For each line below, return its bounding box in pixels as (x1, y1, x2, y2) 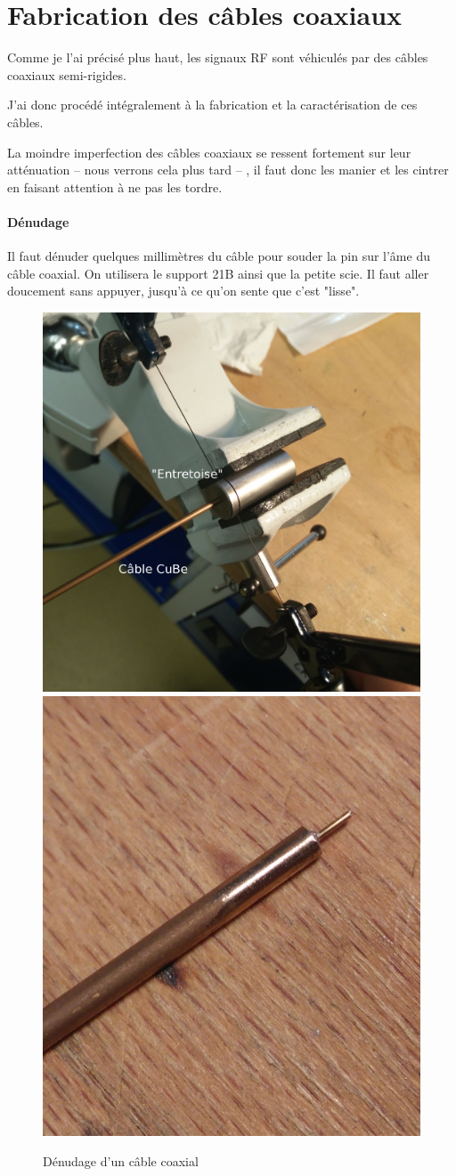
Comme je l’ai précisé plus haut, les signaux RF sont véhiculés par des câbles (7, 48, 428, 67)
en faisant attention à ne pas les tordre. (7, 177, 223, 196)
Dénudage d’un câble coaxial (43, 1151, 199, 1170)
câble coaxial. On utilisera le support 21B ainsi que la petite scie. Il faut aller (7, 264, 429, 282)
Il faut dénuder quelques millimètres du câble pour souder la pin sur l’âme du (7, 247, 430, 265)
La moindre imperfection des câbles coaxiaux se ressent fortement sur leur (7, 142, 411, 161)
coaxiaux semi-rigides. (7, 65, 126, 84)
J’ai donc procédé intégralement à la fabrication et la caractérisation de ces (7, 95, 418, 114)
